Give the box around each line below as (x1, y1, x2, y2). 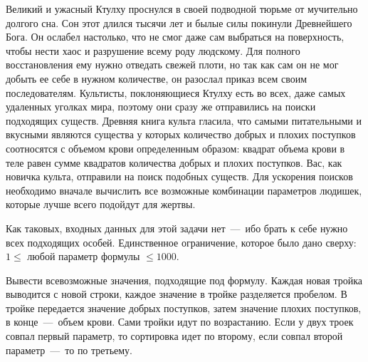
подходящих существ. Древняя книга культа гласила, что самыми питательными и (6, 113, 362, 128)
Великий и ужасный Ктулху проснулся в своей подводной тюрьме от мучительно (6, 1, 358, 16)
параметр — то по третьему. (6, 342, 133, 357)
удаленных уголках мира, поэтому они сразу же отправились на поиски (6, 99, 316, 114)
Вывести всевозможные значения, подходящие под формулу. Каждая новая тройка (6, 272, 362, 287)
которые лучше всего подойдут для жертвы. (6, 197, 196, 212)
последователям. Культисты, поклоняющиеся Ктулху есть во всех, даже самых (6, 85, 346, 100)
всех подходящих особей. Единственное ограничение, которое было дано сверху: (6, 234, 357, 249)
